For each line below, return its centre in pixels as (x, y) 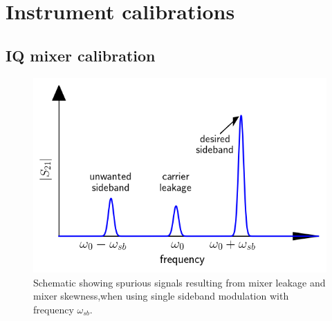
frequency (54, 310)
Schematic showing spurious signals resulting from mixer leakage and (179, 282)
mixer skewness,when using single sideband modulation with (161, 296)
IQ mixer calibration (81, 55)
